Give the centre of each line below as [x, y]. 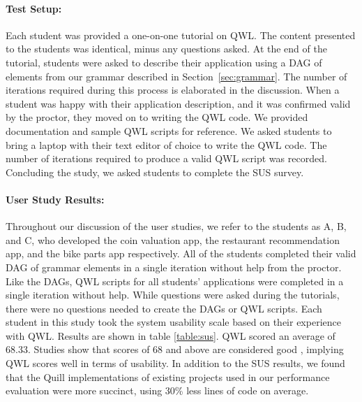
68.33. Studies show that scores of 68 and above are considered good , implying [175, 349]
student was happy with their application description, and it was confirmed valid [178, 103]
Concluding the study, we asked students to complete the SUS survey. [155, 172]
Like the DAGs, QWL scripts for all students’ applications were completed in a [175, 281]
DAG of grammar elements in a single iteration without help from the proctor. [174, 267]
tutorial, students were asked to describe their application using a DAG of [164, 62]
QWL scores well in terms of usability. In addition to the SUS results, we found [175, 363]
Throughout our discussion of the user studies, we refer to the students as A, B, [176, 226]
